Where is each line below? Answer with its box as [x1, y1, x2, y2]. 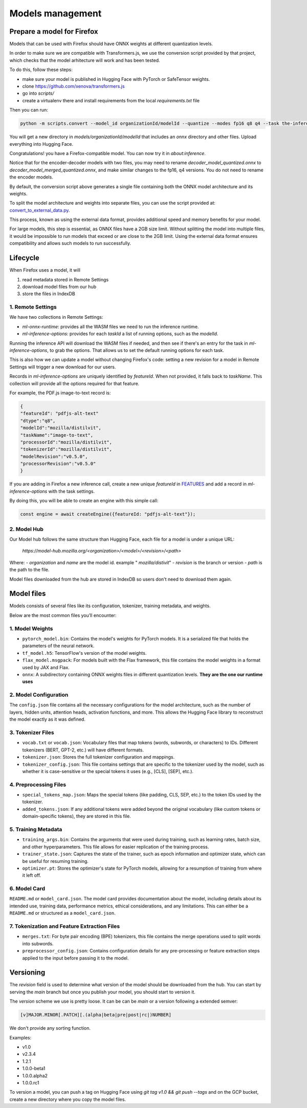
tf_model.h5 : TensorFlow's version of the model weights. [22, 650, 147, 656]
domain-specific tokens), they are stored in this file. [22, 813, 131, 819]
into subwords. [22, 940, 54, 946]
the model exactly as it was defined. [9, 716, 85, 722]
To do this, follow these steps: [9, 67, 73, 73]
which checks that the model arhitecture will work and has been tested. [9, 57, 161, 63]
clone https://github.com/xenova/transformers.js [22, 83, 125, 90]
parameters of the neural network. [22, 642, 95, 649]
